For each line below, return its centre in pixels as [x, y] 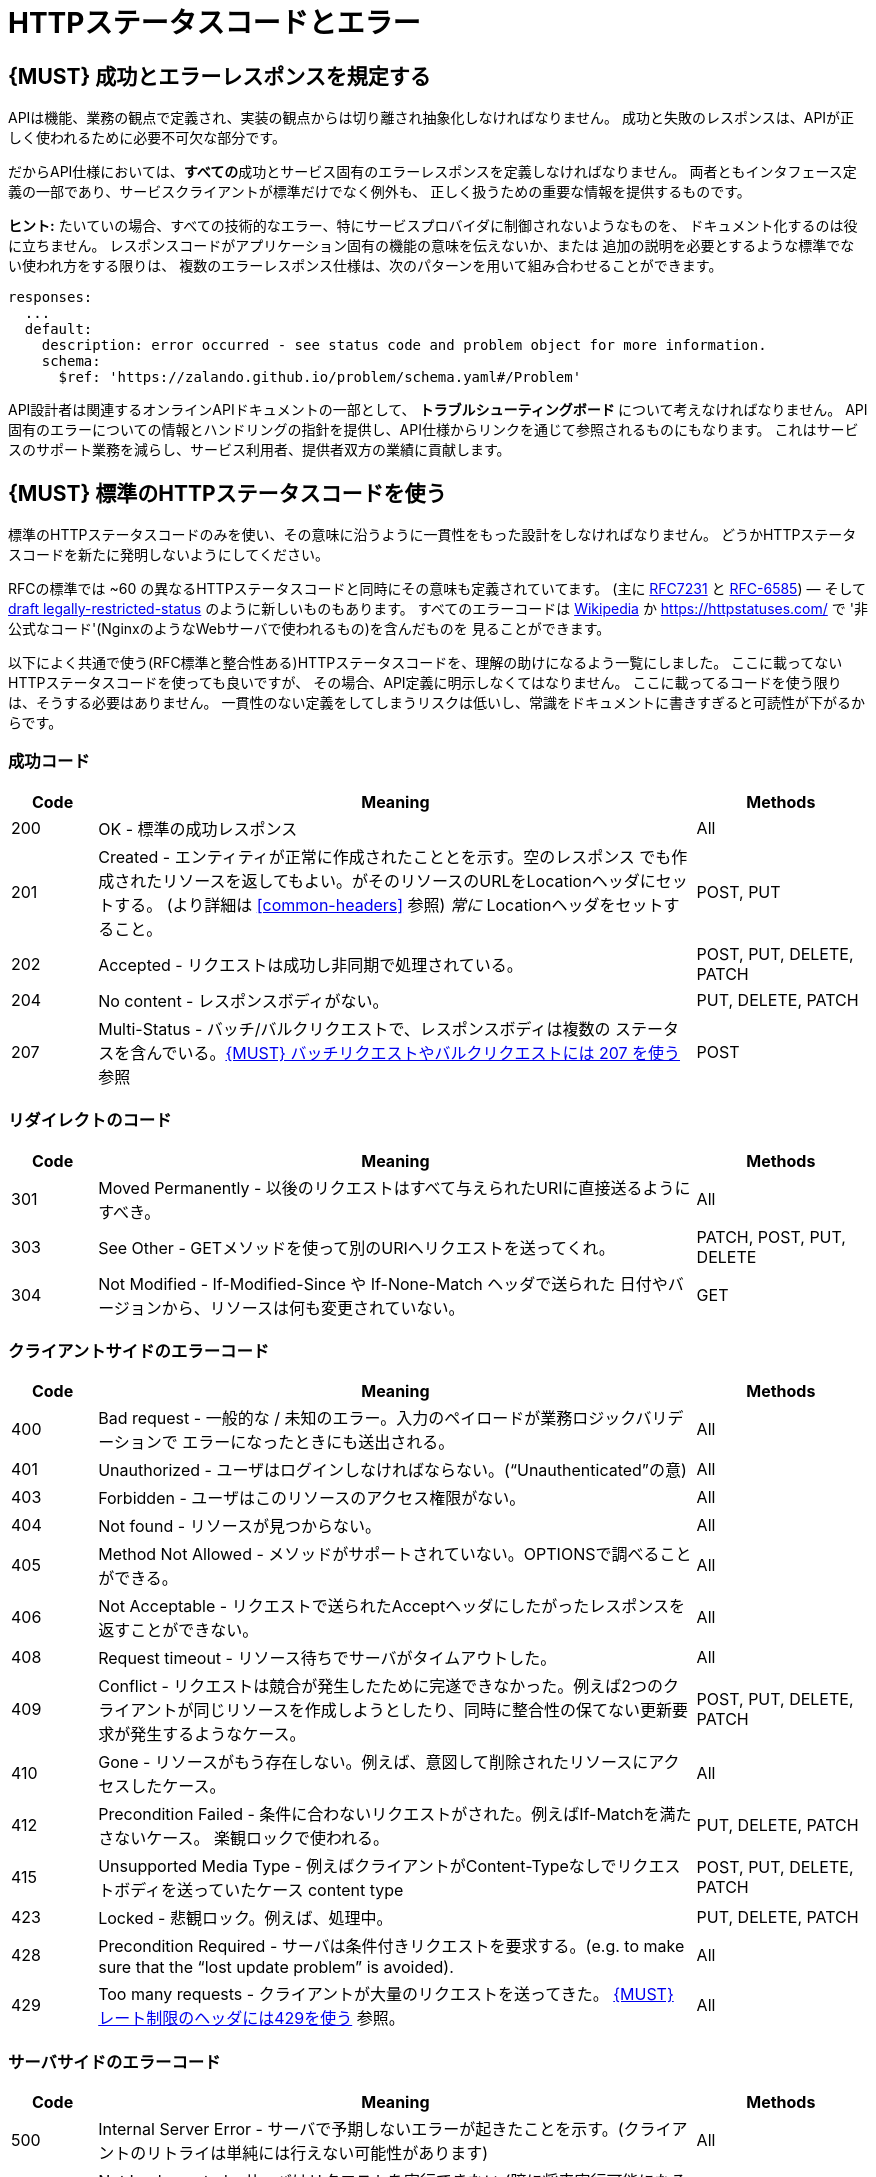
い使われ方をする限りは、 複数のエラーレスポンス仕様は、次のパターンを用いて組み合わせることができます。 [365, 266]
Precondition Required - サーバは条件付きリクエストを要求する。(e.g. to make [391, 1946]
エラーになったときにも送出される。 [318, 1442]
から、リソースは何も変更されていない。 [313, 1307]
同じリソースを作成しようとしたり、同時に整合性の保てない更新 [433, 1710]
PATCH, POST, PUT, [771, 1236]
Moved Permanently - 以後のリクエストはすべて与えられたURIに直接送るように [394, 1187]
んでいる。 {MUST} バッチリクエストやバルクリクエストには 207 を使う [413, 1052]
